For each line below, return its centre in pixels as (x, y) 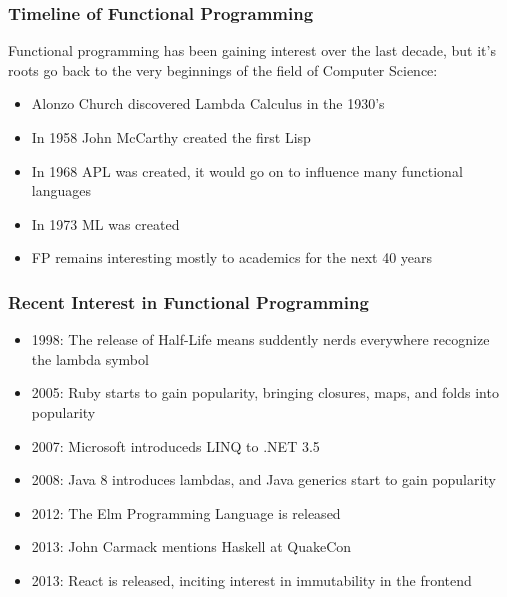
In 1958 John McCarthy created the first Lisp (171, 137)
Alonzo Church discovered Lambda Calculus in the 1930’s (208, 103)
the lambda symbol (90, 358)
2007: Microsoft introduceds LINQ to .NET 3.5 (175, 445)
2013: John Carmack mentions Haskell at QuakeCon (191, 546)
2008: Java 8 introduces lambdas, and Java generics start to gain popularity (263, 479)
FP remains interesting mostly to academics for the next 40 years (232, 257)
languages (61, 190)
